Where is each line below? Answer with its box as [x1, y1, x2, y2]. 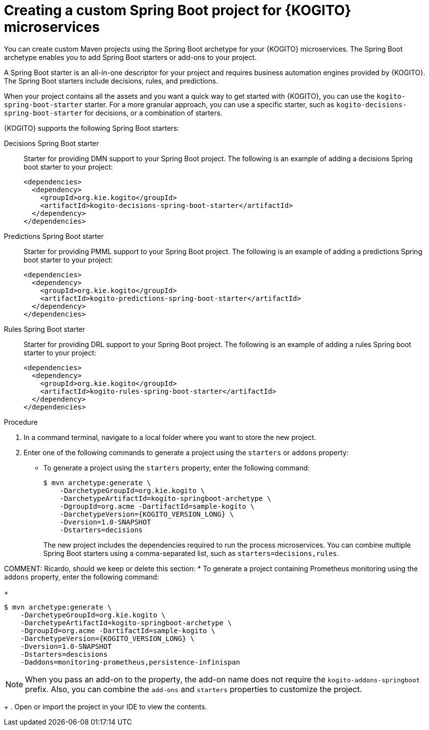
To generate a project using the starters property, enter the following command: [43, 463, 310, 472]
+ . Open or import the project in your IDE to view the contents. [4, 702, 207, 711]
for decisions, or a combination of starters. [85, 108, 223, 117]
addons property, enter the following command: [4, 572, 159, 581]
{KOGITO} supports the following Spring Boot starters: [4, 123, 179, 132]
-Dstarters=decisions [59, 526, 143, 534]
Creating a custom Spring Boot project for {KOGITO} [4, 2, 351, 19]
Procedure [4, 417, 38, 426]
